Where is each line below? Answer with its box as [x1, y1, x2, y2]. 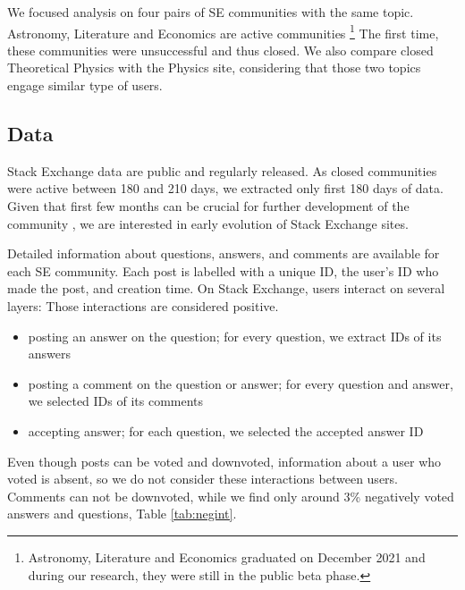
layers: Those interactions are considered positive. [7, 296, 279, 315]
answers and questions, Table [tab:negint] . [7, 504, 237, 523]
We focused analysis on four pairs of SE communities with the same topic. [7, 3, 414, 21]
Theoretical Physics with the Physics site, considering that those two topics [7, 58, 421, 77]
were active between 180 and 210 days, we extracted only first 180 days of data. [7, 179, 444, 198]
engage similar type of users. [7, 76, 163, 95]
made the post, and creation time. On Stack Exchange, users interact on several [7, 279, 445, 298]
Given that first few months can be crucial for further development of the [7, 197, 410, 215]
